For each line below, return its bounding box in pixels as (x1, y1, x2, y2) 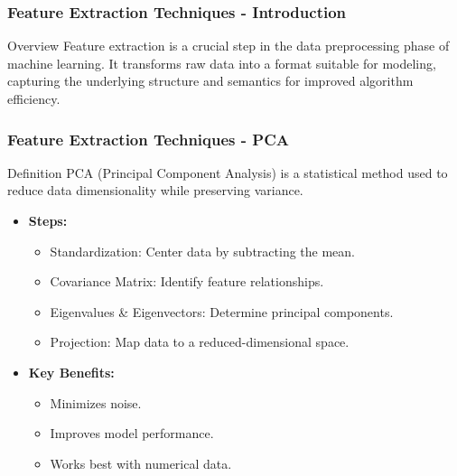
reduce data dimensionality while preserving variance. (7, 181, 303, 200)
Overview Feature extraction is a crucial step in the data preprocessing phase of (7, 36, 450, 55)
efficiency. (7, 89, 61, 107)
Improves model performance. (50, 424, 214, 443)
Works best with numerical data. (50, 453, 232, 472)
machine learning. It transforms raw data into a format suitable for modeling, (7, 53, 436, 72)
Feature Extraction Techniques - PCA (7, 127, 289, 150)
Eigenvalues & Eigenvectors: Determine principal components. (50, 302, 394, 321)
